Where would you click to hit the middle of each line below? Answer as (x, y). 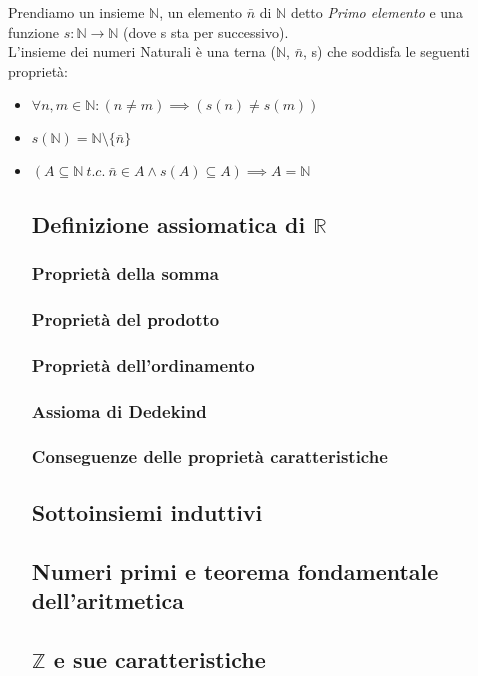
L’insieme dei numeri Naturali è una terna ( (142, 51)
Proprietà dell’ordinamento (143, 364)
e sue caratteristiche (159, 658)
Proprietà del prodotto (125, 318)
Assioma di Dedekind (119, 410)
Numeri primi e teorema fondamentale (235, 570)
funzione (33, 31)
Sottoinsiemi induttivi (147, 511)
